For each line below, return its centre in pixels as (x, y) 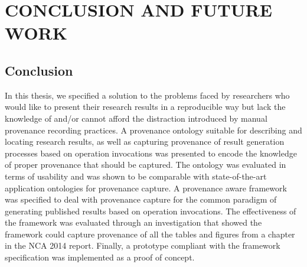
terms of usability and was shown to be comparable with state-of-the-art (136, 176)
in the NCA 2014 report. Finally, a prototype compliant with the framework (143, 245)
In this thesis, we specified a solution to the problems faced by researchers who (147, 95)
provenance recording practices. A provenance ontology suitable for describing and (153, 130)
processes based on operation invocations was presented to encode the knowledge (151, 153)
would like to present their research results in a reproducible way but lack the (145, 107)
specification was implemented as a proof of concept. (100, 257)
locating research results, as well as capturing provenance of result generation (145, 141)
